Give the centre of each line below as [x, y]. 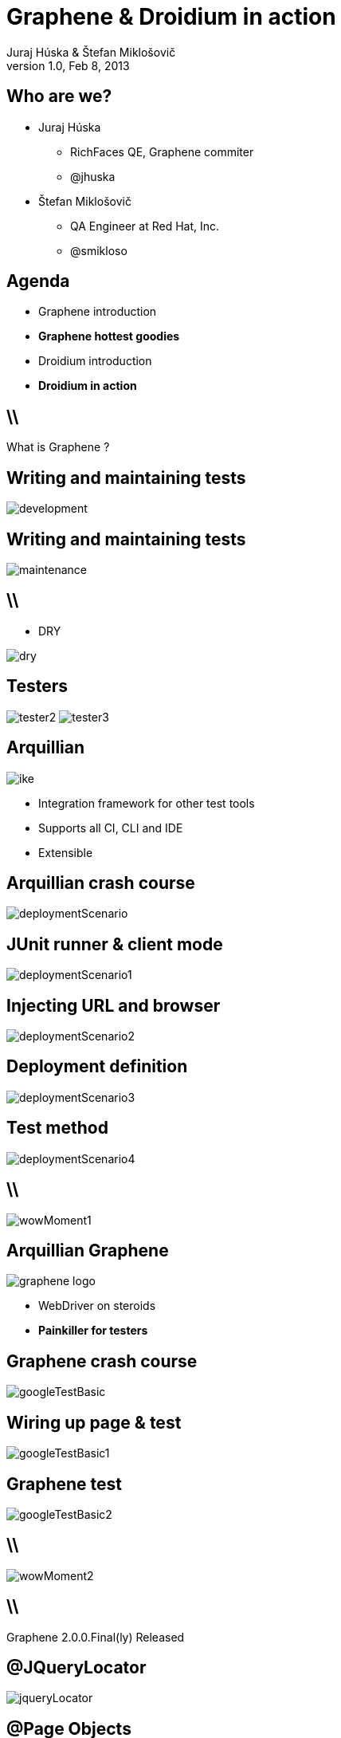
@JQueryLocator [76, 1668]
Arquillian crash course [101, 883]
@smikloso [99, 250]
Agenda [38, 281]
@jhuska [93, 176]
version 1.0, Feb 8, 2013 [68, 65]
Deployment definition [97, 1067]
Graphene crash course [102, 1361]
